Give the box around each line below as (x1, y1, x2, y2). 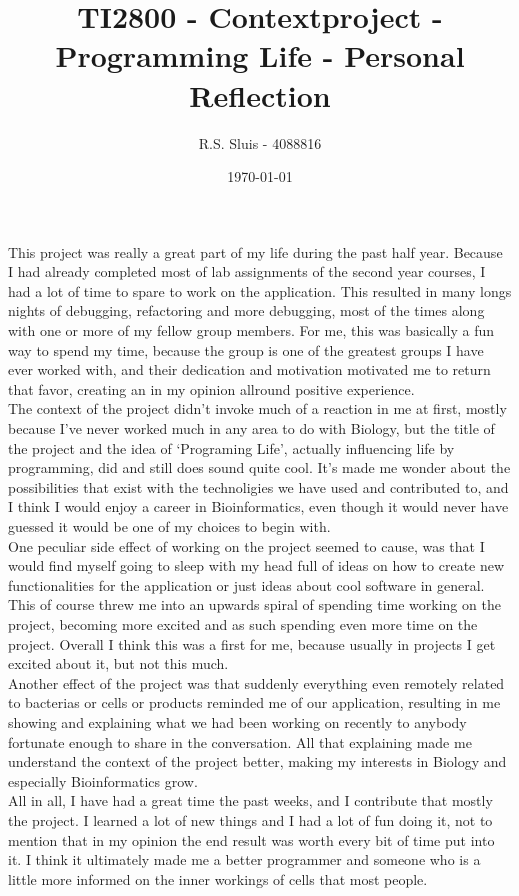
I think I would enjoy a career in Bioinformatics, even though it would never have (8, 496, 509, 517)
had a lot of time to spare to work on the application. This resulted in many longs (8, 280, 512, 301)
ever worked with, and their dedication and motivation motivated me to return (8, 359, 491, 380)
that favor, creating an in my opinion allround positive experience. (8, 378, 415, 399)
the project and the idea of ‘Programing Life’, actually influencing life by (8, 437, 455, 458)
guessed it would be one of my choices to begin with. (8, 516, 331, 536)
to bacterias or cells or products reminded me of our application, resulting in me (8, 692, 501, 713)
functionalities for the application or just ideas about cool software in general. (8, 574, 485, 595)
